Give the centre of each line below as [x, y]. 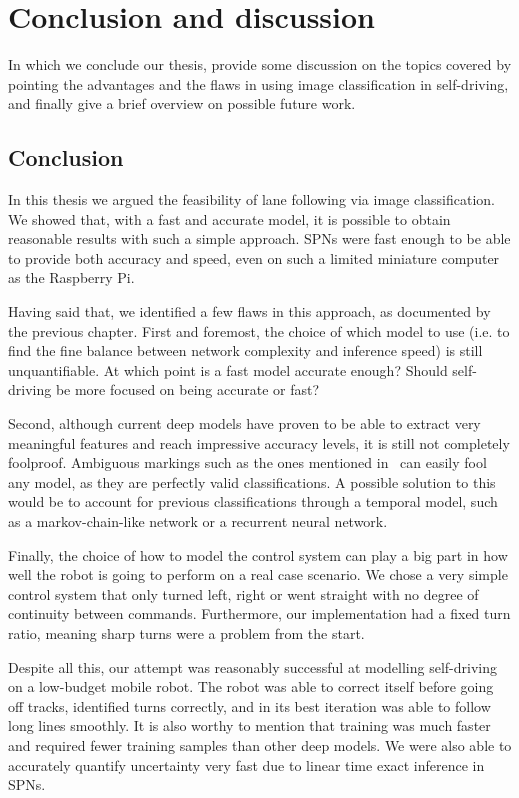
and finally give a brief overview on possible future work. [182, 103]
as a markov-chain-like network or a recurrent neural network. [198, 521]
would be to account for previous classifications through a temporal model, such [253, 501]
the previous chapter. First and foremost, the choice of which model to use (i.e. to [259, 330]
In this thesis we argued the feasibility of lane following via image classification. [251, 199]
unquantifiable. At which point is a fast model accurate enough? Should [228, 369]
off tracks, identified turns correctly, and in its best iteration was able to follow [249, 705]
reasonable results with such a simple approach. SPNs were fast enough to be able [259, 238]
